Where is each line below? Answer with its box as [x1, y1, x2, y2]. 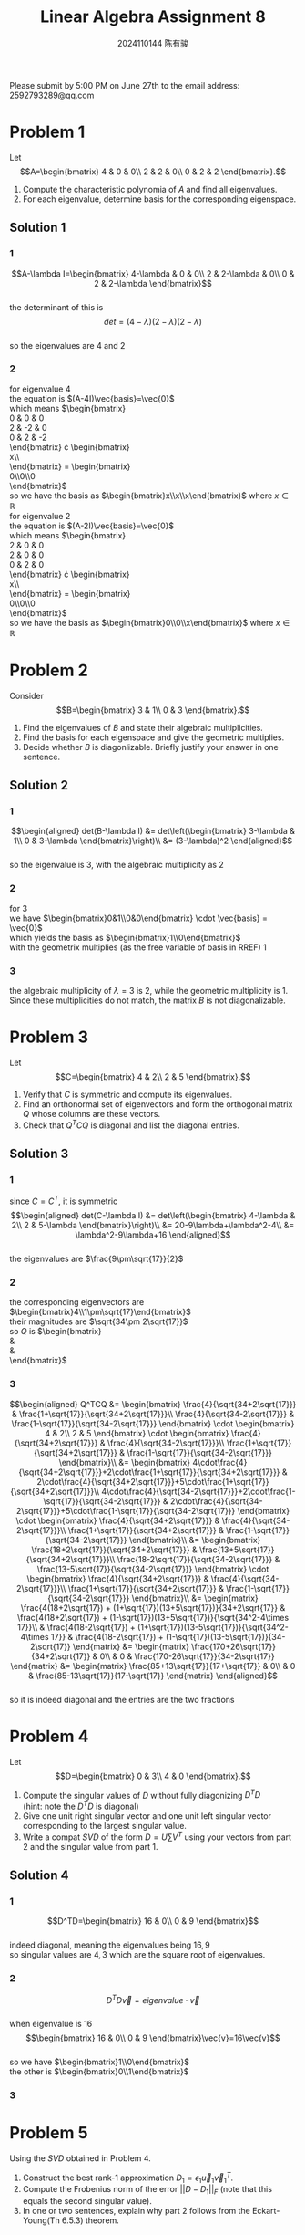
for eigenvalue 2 [9, 510, 71, 521]
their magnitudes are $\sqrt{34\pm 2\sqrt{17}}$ [9, 1316, 188, 1327]
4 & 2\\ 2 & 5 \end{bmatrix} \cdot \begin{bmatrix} [45, 1427, 229, 1438]
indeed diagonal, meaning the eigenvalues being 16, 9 [9, 1939, 211, 1950]
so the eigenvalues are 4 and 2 [9, 339, 126, 350]
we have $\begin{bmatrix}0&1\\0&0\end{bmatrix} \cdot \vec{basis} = [9, 913, 269, 924]
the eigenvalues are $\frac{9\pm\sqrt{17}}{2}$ [9, 1253, 184, 1265]
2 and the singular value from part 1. [22, 1841, 158, 1852]
